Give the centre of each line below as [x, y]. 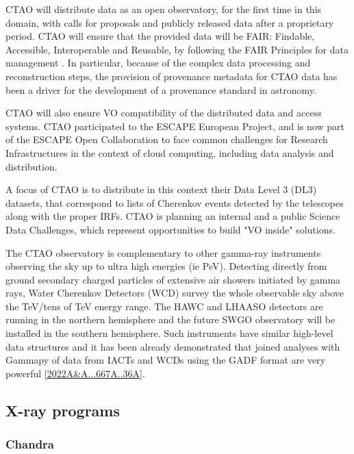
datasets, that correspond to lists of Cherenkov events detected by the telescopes [175, 202]
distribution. [31, 166]
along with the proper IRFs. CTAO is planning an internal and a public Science [173, 216]
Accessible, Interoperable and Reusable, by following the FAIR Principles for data [177, 49]
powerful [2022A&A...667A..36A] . [75, 373]
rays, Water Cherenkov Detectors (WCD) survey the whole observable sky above [175, 293]
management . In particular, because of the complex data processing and [158, 63]
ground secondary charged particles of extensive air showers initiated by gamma [173, 279]
